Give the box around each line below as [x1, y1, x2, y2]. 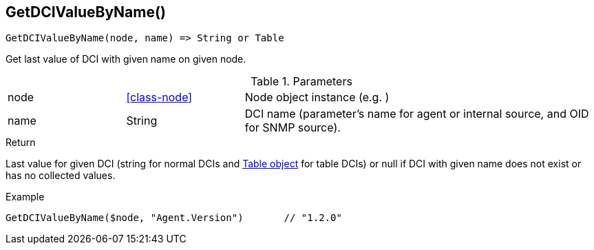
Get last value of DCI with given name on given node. [6, 53, 246, 65]
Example [6, 191, 45, 203]
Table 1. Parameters [251, 74, 352, 89]
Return [6, 136, 36, 149]
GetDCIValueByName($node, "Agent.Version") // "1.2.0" [6, 212, 342, 224]
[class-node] [126, 90, 193, 105]
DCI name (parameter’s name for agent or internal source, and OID [244, 107, 589, 121]
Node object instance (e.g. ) [244, 90, 390, 105]
